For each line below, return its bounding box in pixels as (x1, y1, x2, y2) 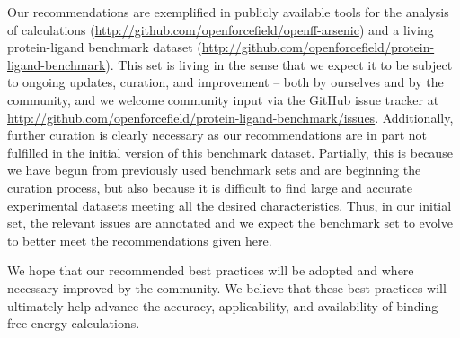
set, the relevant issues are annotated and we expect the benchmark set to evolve (7, 213, 453, 232)
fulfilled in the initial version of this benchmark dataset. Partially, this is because (7, 143, 453, 161)
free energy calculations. (7, 314, 140, 333)
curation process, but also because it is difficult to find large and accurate (7, 178, 412, 196)
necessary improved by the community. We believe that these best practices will (7, 278, 447, 297)
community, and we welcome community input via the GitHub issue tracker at (7, 90, 439, 108)
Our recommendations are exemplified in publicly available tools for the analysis (7, 3, 449, 21)
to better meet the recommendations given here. (7, 230, 272, 249)
